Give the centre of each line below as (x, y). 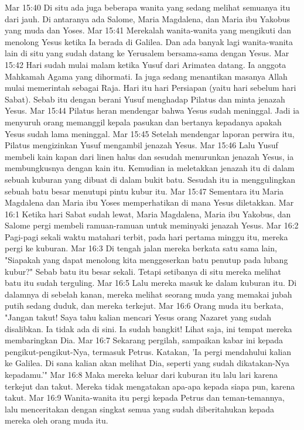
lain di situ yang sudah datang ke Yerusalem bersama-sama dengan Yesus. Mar (147, 53)
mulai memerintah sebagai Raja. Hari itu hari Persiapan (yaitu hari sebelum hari (151, 88)
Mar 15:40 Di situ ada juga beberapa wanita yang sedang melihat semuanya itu (148, 7)
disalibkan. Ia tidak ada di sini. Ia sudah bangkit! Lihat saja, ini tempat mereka (148, 328)
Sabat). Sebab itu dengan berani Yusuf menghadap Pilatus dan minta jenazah (145, 99)
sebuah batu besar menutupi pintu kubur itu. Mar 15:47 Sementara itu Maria (144, 191)
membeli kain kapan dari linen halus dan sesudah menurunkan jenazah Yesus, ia (149, 156)
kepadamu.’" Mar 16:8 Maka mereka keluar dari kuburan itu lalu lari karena (141, 374)
